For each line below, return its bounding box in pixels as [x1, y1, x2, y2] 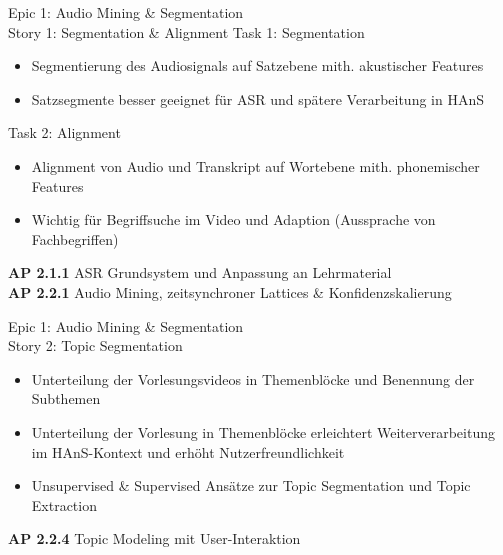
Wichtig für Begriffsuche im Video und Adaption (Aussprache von [31, 209, 436, 230]
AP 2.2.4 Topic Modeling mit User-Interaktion [8, 528, 301, 549]
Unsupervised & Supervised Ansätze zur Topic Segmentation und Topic [31, 475, 471, 496]
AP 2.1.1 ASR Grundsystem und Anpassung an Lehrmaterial [8, 262, 392, 283]
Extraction [31, 494, 97, 515]
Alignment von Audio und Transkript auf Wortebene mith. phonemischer [31, 155, 480, 176]
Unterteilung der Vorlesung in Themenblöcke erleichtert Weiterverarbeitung [31, 421, 495, 442]
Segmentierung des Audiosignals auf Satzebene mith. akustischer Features [31, 55, 484, 76]
